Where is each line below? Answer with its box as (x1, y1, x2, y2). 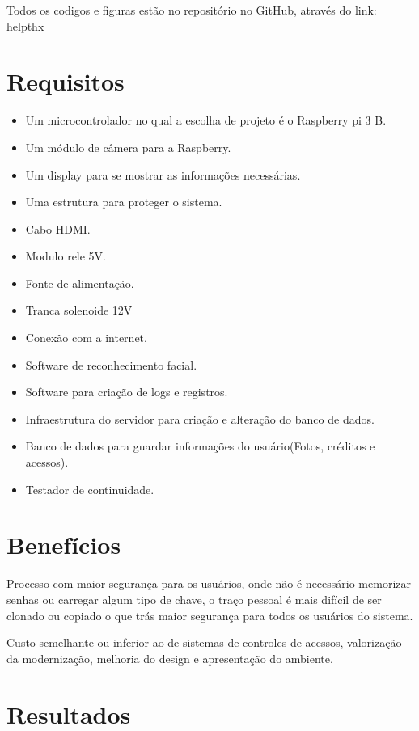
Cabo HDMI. (25, 220, 91, 237)
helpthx (6, 17, 44, 34)
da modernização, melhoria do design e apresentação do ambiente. (6, 649, 333, 666)
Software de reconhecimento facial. (25, 356, 197, 373)
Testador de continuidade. (25, 480, 154, 497)
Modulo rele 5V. (25, 247, 107, 264)
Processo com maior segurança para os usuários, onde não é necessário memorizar (6, 575, 411, 592)
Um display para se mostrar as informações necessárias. (25, 166, 301, 183)
